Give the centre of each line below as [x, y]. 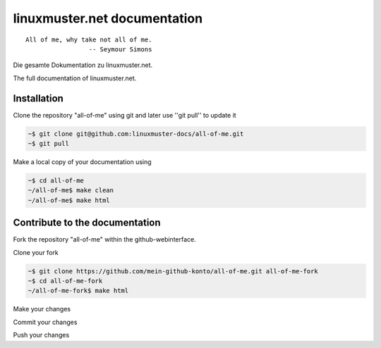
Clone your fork [36, 252]
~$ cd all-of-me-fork [65, 281]
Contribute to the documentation [87, 223]
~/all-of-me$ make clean [71, 191]
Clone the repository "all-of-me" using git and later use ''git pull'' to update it [125, 115]
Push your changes [41, 335]
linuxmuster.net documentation [108, 18]
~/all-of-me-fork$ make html [78, 291]
